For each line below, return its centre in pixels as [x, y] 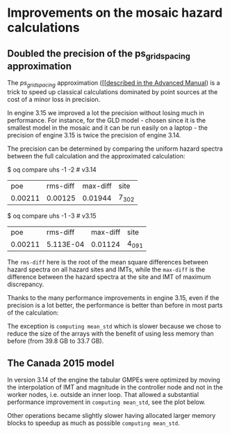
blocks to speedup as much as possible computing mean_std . [94, 423]
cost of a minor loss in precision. [54, 99]
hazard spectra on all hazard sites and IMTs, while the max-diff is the [106, 269]
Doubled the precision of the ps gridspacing [99, 54]
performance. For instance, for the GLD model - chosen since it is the [107, 120]
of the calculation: [33, 313]
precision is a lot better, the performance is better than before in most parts [115, 306]
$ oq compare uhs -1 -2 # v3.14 [52, 170]
